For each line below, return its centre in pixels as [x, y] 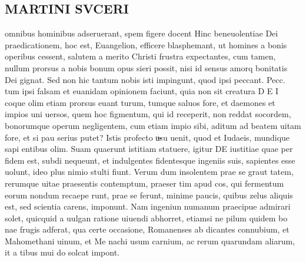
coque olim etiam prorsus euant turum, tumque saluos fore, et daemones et [140, 102]
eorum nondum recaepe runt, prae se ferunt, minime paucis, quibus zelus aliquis [149, 195]
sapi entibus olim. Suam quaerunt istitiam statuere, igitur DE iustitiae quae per [149, 149]
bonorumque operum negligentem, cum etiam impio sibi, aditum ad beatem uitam [153, 125]
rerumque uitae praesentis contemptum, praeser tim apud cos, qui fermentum [144, 183]
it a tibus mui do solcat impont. [62, 252]
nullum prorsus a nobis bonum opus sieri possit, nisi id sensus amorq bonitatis [146, 67]
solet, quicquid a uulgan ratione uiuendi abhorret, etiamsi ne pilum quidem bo [146, 218]
